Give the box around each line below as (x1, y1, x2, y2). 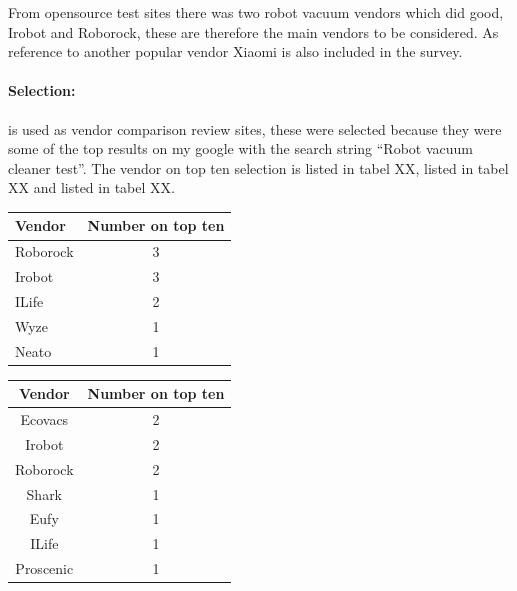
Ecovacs (20, 409, 69, 430)
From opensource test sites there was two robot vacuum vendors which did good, (8, 2, 504, 22)
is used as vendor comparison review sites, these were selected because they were (8, 118, 502, 139)
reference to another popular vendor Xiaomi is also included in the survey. (8, 41, 463, 62)
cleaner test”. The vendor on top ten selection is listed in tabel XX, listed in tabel (8, 157, 509, 178)
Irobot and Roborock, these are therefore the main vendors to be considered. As (8, 21, 499, 42)
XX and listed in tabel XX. (8, 177, 175, 198)
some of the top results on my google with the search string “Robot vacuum (8, 138, 473, 159)
